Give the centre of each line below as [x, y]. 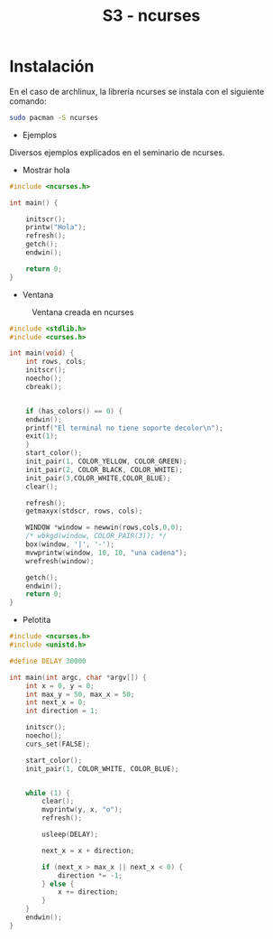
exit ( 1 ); [42, 436]
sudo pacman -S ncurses [54, 117]
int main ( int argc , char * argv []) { [78, 677]
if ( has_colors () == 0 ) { [74, 411]
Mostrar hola [46, 170]
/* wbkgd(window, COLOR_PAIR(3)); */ [96, 536]
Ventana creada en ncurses [83, 311]
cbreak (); [44, 386]
